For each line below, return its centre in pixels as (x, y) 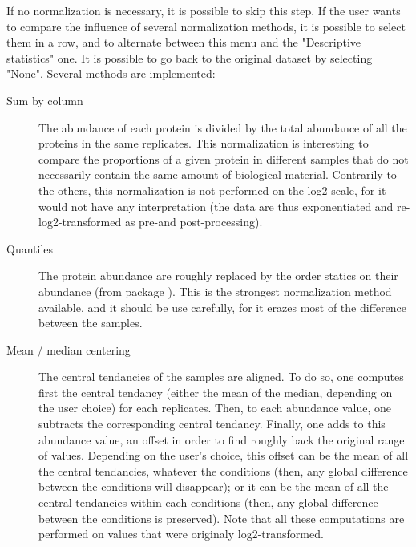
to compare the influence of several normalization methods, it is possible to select (206, 26)
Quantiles (30, 248)
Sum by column (45, 100)
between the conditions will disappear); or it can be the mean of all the (214, 486)
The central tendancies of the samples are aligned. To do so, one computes (221, 377)
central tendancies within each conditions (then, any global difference (208, 502)
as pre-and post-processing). (194, 222)
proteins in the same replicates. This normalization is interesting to (204, 143)
